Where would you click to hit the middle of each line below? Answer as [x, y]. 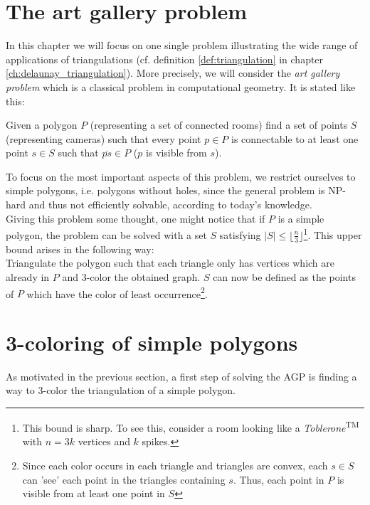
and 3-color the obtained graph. [131, 276]
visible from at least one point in [94, 493]
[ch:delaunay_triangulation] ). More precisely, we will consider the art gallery [173, 73]
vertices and [104, 441]
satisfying [240, 234]
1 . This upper [333, 234]
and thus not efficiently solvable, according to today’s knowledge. [170, 204]
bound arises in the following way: [80, 249]
